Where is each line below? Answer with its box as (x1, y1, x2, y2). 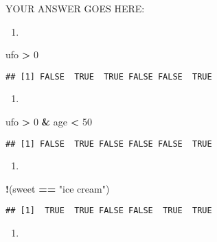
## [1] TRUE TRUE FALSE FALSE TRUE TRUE (5, 206, 212, 216)
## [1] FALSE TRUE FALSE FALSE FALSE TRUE (5, 138, 212, 149)
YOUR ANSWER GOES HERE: (5, 1, 145, 15)
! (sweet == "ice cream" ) (5, 181, 110, 195)
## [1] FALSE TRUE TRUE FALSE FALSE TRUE (5, 71, 212, 82)
